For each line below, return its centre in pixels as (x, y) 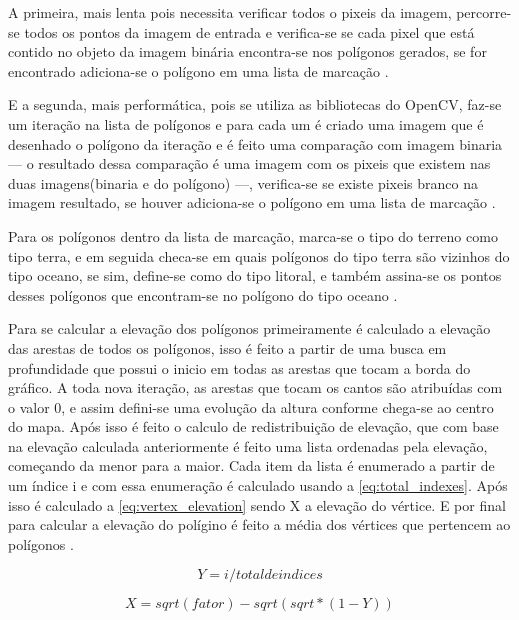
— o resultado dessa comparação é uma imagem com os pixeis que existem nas (249, 163)
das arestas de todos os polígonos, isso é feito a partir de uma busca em (227, 347)
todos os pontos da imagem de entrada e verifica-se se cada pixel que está (249, 31)
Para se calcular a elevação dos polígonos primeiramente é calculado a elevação (249, 328)
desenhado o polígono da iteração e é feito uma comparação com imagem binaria (255, 143)
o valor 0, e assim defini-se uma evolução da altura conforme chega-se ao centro (251, 406)
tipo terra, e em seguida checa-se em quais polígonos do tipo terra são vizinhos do (259, 255)
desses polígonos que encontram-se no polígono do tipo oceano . (203, 294)
